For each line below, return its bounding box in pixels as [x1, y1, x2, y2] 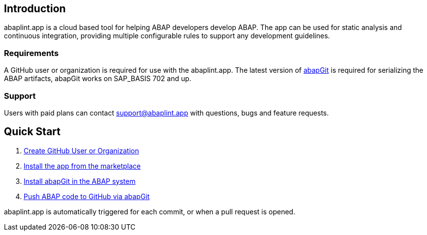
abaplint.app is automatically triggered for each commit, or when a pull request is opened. [4, 207, 296, 216]
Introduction [4, 2, 66, 15]
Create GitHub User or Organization [24, 146, 139, 155]
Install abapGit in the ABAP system [24, 176, 136, 185]
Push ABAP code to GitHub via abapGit [24, 192, 150, 201]
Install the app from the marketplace [24, 161, 141, 170]
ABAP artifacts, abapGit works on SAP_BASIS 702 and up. [4, 74, 191, 83]
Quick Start [4, 125, 61, 138]
